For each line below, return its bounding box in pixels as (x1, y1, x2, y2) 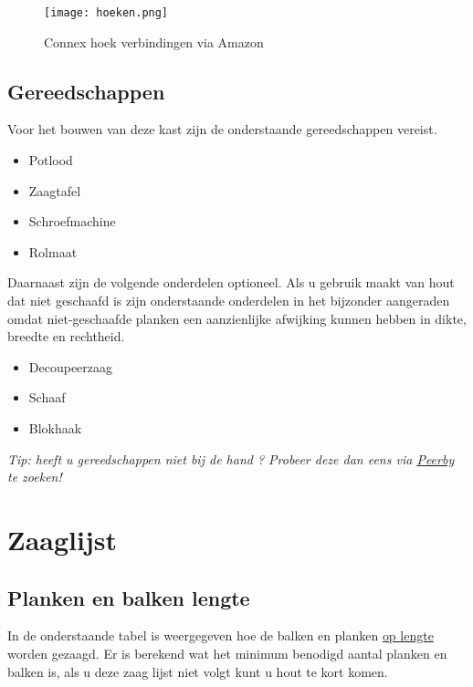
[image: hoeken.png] (44, 6, 169, 19)
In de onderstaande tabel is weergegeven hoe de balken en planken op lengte (7, 626, 434, 645)
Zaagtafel (28, 181, 81, 200)
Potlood (28, 151, 73, 170)
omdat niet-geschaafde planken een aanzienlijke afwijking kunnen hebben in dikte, (7, 308, 467, 328)
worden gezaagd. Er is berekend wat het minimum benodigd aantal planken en (7, 643, 447, 662)
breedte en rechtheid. (7, 327, 125, 346)
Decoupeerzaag (28, 357, 113, 376)
